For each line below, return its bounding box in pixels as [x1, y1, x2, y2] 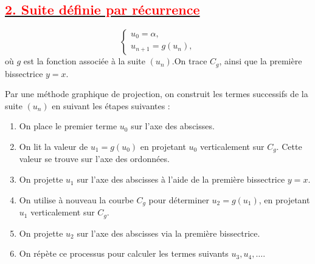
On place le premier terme [19, 120, 117, 132]
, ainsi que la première [219, 55, 302, 67]
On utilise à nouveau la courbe [19, 193, 134, 206]
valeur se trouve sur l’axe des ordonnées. [19, 152, 170, 165]
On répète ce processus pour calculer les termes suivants [19, 247, 229, 260]
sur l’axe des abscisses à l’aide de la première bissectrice [77, 173, 285, 186]
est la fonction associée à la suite [23, 55, 145, 67]
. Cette [276, 140, 302, 153]
